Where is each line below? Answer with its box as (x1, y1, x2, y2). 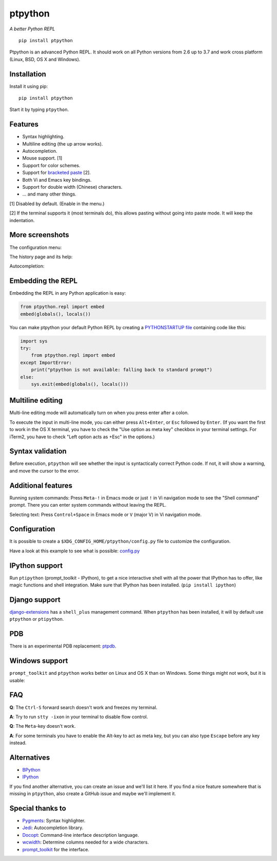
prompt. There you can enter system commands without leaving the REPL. (9, 502, 167, 508)
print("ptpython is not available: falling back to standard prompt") (31, 367, 213, 373)
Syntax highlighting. (22, 134, 65, 140)
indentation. (9, 217, 35, 223)
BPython (22, 767, 41, 773)
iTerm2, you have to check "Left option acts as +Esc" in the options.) (9, 434, 155, 440)
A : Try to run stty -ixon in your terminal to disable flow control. (9, 713, 148, 720)
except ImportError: (20, 360, 72, 365)
